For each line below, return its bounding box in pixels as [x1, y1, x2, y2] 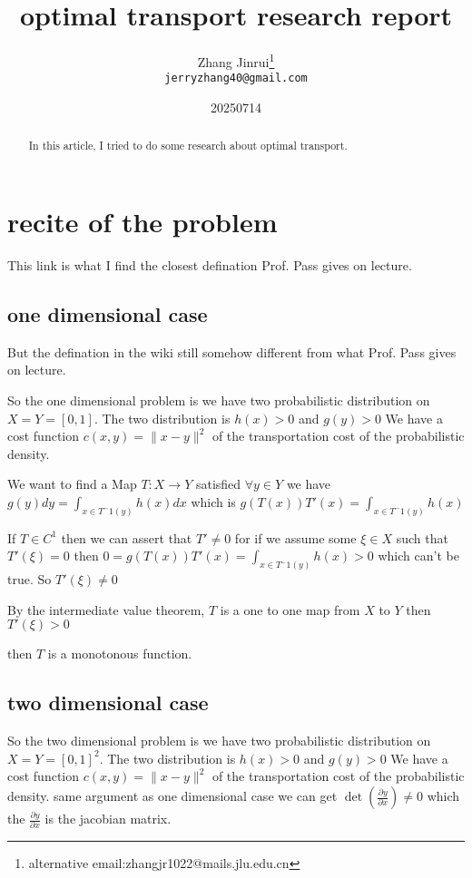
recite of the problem [7, 203, 278, 240]
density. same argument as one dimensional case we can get [7, 786, 338, 805]
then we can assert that [61, 528, 192, 547]
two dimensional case [7, 688, 209, 717]
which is [191, 492, 236, 511]
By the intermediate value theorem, [7, 600, 205, 619]
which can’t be [378, 546, 459, 565]
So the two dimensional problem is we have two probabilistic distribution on [7, 731, 431, 750]
